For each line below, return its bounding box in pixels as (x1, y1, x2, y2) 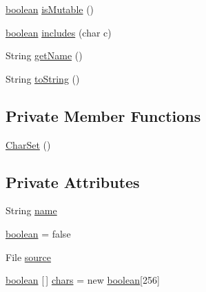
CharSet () (6, 137, 51, 152)
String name (6, 203, 57, 218)
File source (6, 249, 52, 264)
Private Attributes (6, 171, 140, 192)
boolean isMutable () (6, 2, 94, 16)
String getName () (6, 48, 83, 63)
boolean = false (6, 226, 71, 240)
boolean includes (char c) (6, 25, 112, 39)
